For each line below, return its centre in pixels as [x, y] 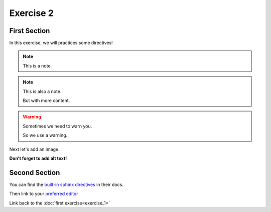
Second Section [35, 172]
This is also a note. [42, 91]
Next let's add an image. [34, 149]
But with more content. [46, 100]
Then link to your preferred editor [44, 194]
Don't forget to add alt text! [38, 158]
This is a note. [37, 65]
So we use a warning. [45, 135]
